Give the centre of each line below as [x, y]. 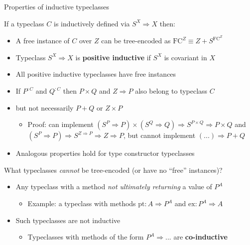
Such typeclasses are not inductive [68, 220]
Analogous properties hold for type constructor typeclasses [105, 153]
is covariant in [186, 57]
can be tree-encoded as [136, 41]
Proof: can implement [61, 124]
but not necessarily [45, 107]
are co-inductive [200, 237]
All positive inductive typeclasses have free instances [96, 74]
